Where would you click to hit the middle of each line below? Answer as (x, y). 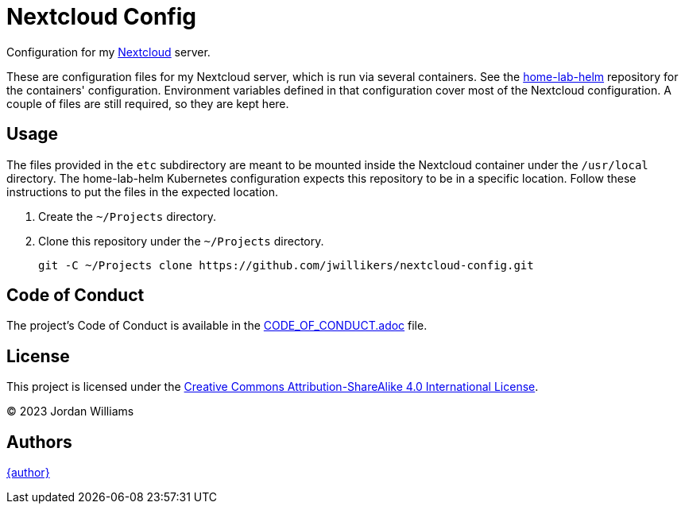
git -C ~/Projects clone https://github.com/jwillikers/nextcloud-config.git (286, 265)
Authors (39, 442)
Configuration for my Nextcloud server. (108, 52)
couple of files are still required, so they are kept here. (148, 103)
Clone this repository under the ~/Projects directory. (181, 241)
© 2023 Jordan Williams (70, 411)
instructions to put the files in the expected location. (143, 191)
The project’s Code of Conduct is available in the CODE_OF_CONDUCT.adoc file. (217, 326)
